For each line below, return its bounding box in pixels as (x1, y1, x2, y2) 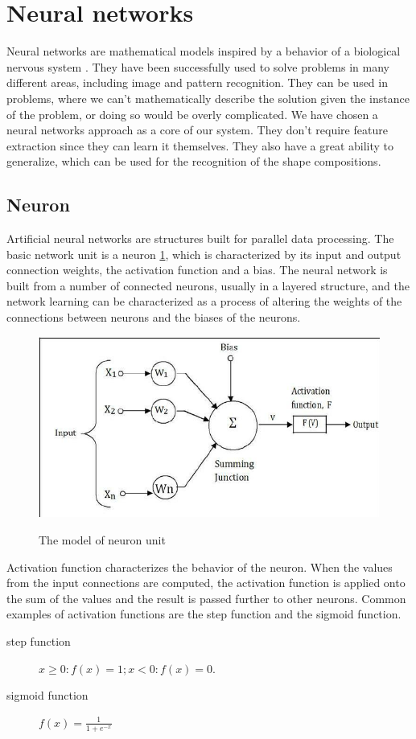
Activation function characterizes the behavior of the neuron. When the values (6, 558, 393, 575)
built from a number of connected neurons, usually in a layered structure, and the (6, 277, 410, 294)
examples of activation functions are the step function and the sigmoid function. (6, 606, 402, 622)
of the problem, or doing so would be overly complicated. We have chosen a (6, 105, 378, 122)
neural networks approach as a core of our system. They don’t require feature (6, 121, 388, 138)
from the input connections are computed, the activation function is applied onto (6, 574, 406, 591)
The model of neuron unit (39, 531, 166, 548)
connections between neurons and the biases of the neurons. (6, 309, 301, 326)
